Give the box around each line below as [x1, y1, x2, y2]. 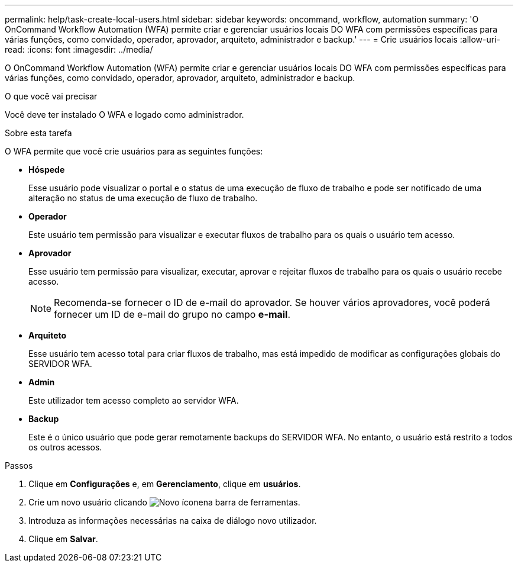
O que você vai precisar [5, 91, 98, 101]
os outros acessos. [28, 442, 102, 452]
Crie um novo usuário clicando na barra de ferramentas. [28, 497, 300, 507]
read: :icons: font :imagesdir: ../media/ [5, 44, 153, 54]
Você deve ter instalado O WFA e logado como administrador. [5, 109, 244, 120]
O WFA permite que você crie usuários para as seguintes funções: [5, 146, 263, 156]
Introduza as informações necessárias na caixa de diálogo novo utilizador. [28, 516, 317, 526]
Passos [5, 460, 33, 471]
